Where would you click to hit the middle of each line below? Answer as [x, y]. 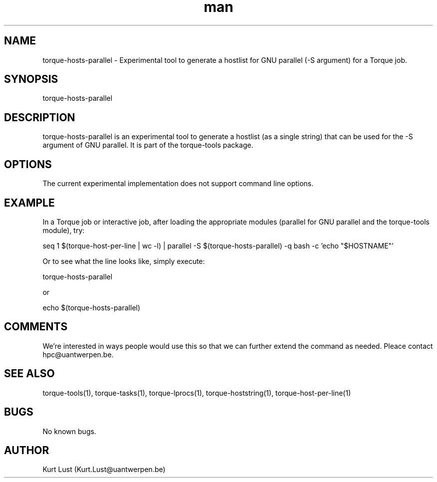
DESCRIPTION [40, 117]
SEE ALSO [29, 374]
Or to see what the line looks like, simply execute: [124, 261]
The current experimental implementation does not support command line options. [178, 184]
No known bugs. [69, 431]
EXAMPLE [29, 203]
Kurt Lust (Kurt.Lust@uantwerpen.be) [104, 470]
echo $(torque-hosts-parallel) [92, 307]
